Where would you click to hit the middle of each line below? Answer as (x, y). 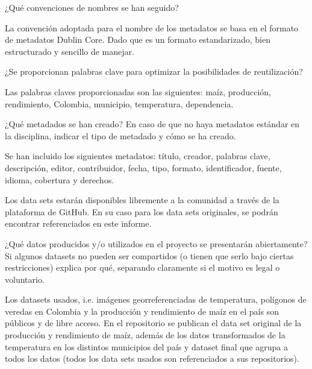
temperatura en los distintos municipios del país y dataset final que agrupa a (146, 346)
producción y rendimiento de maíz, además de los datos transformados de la (145, 335)
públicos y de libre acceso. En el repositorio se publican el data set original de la (153, 323)
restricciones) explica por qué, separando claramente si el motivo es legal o (142, 267)
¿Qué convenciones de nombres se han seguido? (92, 7)
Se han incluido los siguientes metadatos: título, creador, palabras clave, (138, 156)
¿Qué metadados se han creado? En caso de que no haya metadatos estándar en (152, 124)
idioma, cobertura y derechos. (60, 179)
